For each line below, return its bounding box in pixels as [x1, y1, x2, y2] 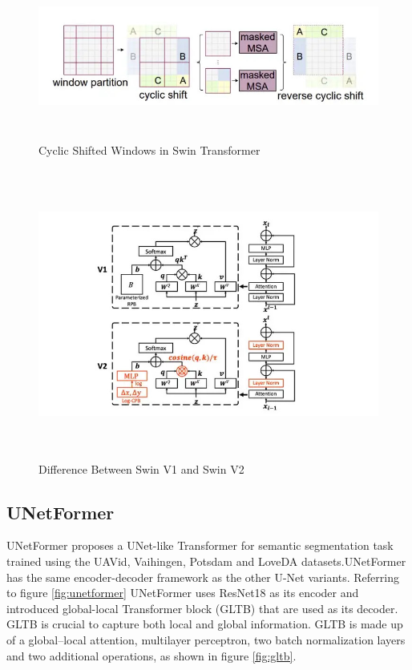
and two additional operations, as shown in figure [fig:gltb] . [6, 647, 297, 664]
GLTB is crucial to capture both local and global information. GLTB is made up [6, 616, 403, 632]
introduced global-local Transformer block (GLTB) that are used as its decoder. [6, 599, 398, 616]
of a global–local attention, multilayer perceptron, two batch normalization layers [6, 632, 406, 648]
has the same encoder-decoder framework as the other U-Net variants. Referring [6, 568, 399, 585]
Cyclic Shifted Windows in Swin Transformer [38, 142, 261, 159]
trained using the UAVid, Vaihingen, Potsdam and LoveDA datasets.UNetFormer [6, 553, 406, 570]
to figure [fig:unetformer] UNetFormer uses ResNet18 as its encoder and [6, 584, 359, 601]
